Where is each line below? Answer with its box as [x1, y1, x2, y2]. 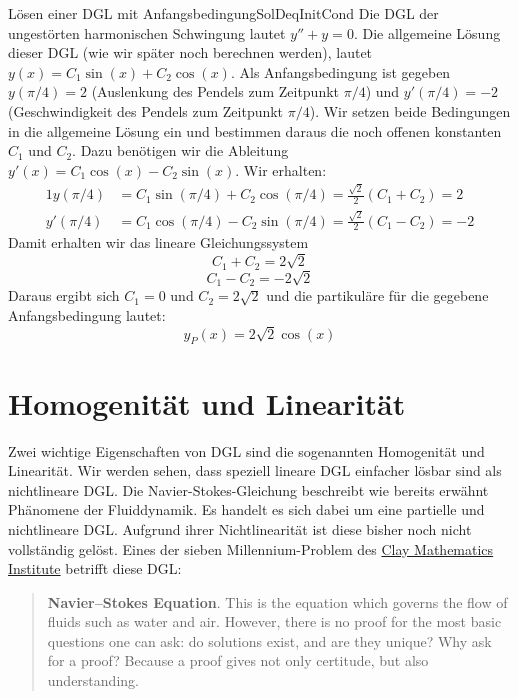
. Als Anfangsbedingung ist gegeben [230, 61, 451, 82]
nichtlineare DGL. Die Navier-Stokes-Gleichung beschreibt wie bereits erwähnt [8, 479, 489, 500]
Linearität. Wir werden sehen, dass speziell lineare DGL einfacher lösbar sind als [8, 460, 502, 481]
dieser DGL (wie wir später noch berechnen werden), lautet [8, 42, 373, 63]
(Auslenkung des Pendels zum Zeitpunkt [91, 81, 340, 102]
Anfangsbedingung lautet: [8, 304, 166, 325]
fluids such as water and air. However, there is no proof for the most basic [47, 611, 502, 632]
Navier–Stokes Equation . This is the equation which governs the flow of [47, 591, 508, 612]
